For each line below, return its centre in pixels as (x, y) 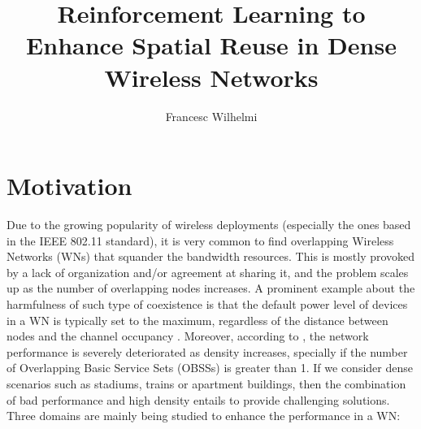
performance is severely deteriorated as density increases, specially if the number (207, 351)
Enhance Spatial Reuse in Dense (211, 45)
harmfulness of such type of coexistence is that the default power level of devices (207, 304)
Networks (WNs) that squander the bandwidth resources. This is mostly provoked (211, 256)
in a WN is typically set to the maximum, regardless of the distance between (197, 320)
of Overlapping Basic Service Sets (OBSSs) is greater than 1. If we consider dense (210, 368)
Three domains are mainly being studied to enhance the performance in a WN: (204, 416)
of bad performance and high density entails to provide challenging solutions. (198, 399)
